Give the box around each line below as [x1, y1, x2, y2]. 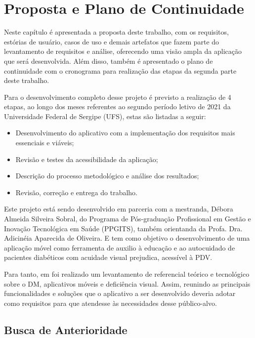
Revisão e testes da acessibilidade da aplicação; [15, 154, 158, 164]
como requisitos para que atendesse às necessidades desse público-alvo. [4, 297, 217, 308]
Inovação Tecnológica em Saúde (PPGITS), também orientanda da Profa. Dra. [4, 223, 243, 233]
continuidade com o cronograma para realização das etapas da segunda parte [4, 65, 237, 76]
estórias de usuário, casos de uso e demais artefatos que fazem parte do [4, 36, 219, 46]
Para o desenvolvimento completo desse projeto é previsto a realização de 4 [4, 91, 231, 102]
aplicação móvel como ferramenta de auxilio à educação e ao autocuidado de [4, 242, 235, 253]
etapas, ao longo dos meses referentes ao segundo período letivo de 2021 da [4, 101, 231, 112]
